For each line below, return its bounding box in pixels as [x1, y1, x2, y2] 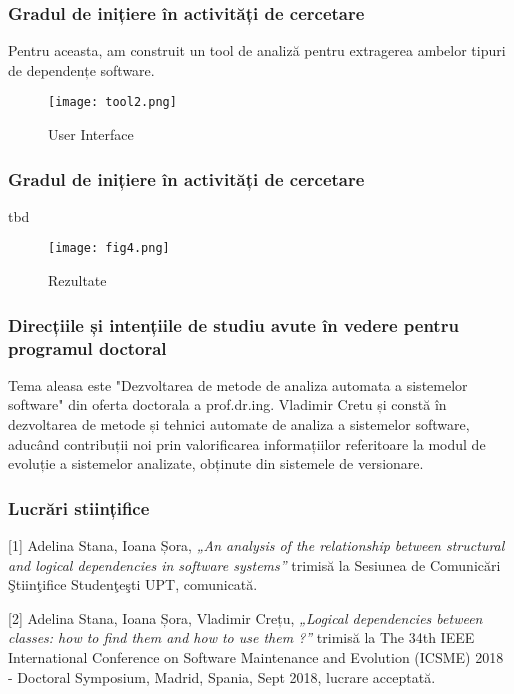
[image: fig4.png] [48, 241, 170, 256]
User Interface [48, 124, 134, 145]
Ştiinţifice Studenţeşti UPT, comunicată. [8, 574, 258, 595]
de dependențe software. [8, 59, 155, 80]
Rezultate [48, 270, 107, 291]
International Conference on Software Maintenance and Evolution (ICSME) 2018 [8, 647, 504, 668]
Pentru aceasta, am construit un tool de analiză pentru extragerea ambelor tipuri [8, 40, 506, 61]
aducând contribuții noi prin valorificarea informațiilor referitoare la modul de [8, 433, 486, 454]
